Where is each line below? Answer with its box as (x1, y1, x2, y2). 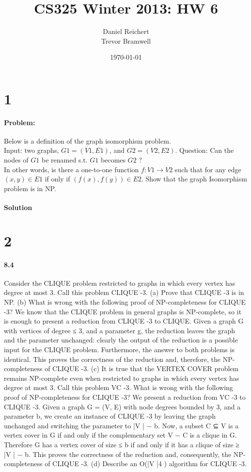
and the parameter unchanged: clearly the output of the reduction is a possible (4, 335, 238, 345)
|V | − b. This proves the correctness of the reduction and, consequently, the (4, 449, 232, 459)
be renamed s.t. (41, 155, 88, 165)
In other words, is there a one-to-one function (4, 164, 139, 174)
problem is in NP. (4, 183, 56, 193)
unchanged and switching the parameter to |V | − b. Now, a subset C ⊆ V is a (4, 420, 239, 430)
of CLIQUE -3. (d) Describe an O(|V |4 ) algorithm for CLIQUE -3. (45, 458, 247, 469)
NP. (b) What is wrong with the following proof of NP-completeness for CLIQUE (4, 297, 246, 307)
